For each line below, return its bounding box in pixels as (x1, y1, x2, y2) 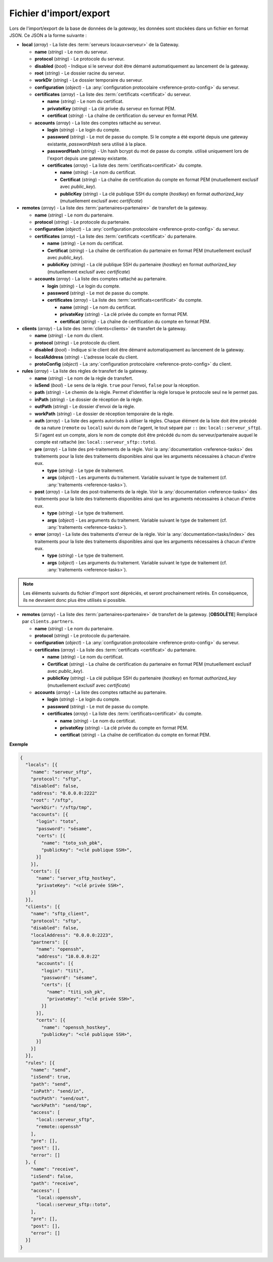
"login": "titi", (41, 967, 84, 973)
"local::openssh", (36, 1195, 82, 1201)
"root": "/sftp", (30, 798, 74, 803)
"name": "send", (30, 1067, 71, 1072)
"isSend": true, (30, 1074, 71, 1080)
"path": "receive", (30, 1180, 79, 1186)
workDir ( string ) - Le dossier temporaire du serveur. (34, 77, 144, 83)
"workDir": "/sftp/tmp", (30, 804, 93, 810)
